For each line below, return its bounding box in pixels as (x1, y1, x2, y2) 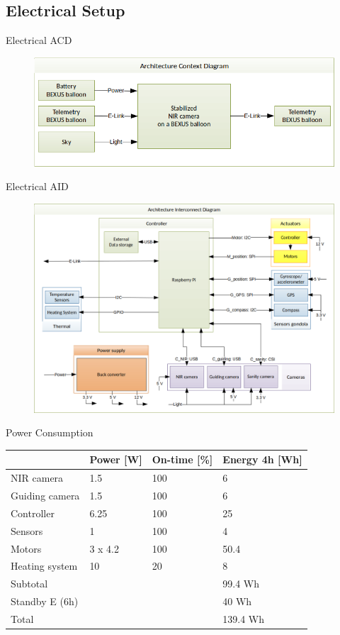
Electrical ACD (6, 33, 72, 48)
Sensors (11, 523, 43, 538)
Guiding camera (11, 488, 80, 503)
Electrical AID (6, 179, 69, 194)
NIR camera (11, 470, 64, 485)
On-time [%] (152, 452, 213, 467)
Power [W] (89, 452, 142, 467)
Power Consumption (6, 425, 93, 440)
